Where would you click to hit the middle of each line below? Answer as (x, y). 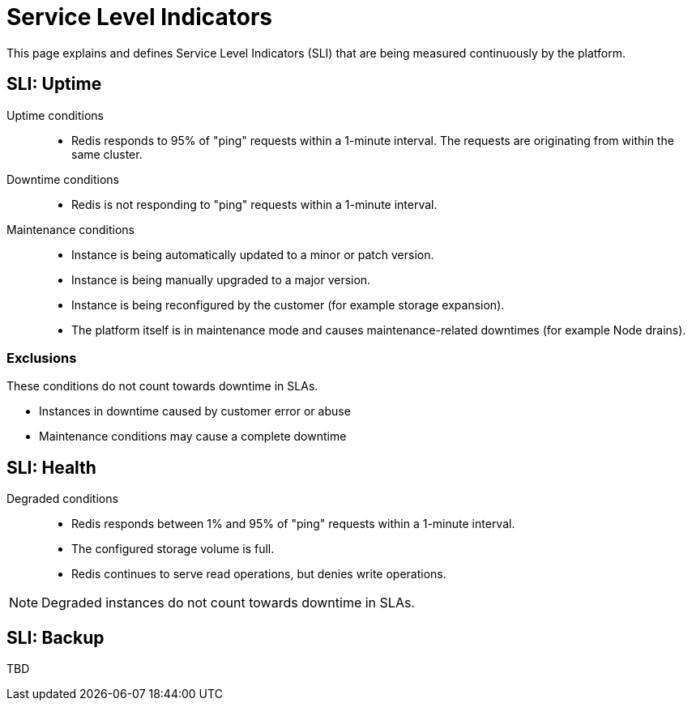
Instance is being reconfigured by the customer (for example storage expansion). (288, 305)
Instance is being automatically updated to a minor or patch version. (253, 254)
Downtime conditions (63, 179)
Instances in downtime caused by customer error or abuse (195, 411)
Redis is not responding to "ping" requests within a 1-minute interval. (254, 204)
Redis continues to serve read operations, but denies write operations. (259, 574)
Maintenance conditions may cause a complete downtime (193, 437)
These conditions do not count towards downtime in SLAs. (162, 386)
